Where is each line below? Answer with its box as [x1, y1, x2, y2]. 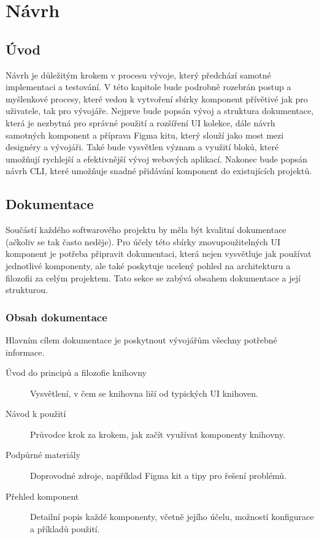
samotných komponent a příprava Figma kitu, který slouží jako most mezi [6, 128, 284, 141]
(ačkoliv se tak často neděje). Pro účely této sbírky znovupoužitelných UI [6, 235, 281, 248]
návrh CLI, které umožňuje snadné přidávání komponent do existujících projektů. [6, 164, 312, 177]
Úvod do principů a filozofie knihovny [6, 366, 147, 379]
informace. [6, 345, 45, 358]
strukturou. [6, 283, 48, 296]
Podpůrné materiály [6, 448, 81, 461]
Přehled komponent [6, 489, 79, 502]
